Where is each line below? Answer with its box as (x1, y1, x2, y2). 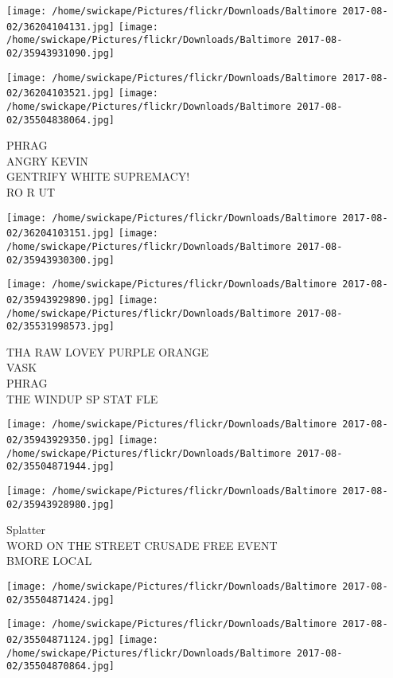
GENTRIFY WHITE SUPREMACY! (6, 168, 190, 185)
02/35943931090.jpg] (6, 47, 115, 59)
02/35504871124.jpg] (6, 633, 115, 645)
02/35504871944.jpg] (6, 461, 115, 473)
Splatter (6, 521, 46, 538)
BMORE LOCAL (6, 552, 92, 569)
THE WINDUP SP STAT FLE (6, 390, 158, 407)
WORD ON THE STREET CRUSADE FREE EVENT (6, 536, 278, 553)
